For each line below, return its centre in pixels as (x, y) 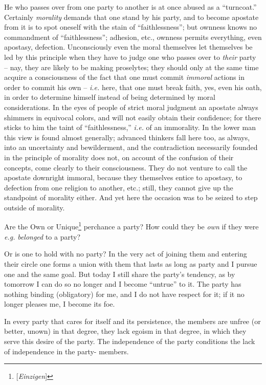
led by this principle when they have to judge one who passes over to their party (130, 57)
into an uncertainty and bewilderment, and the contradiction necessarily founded (131, 147)
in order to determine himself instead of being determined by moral (110, 97)
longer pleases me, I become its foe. (60, 304)
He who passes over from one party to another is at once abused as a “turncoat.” (130, 7)
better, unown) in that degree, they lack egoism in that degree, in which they (125, 331)
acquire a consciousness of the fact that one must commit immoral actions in (124, 77)
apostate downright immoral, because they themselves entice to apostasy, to (123, 177)
